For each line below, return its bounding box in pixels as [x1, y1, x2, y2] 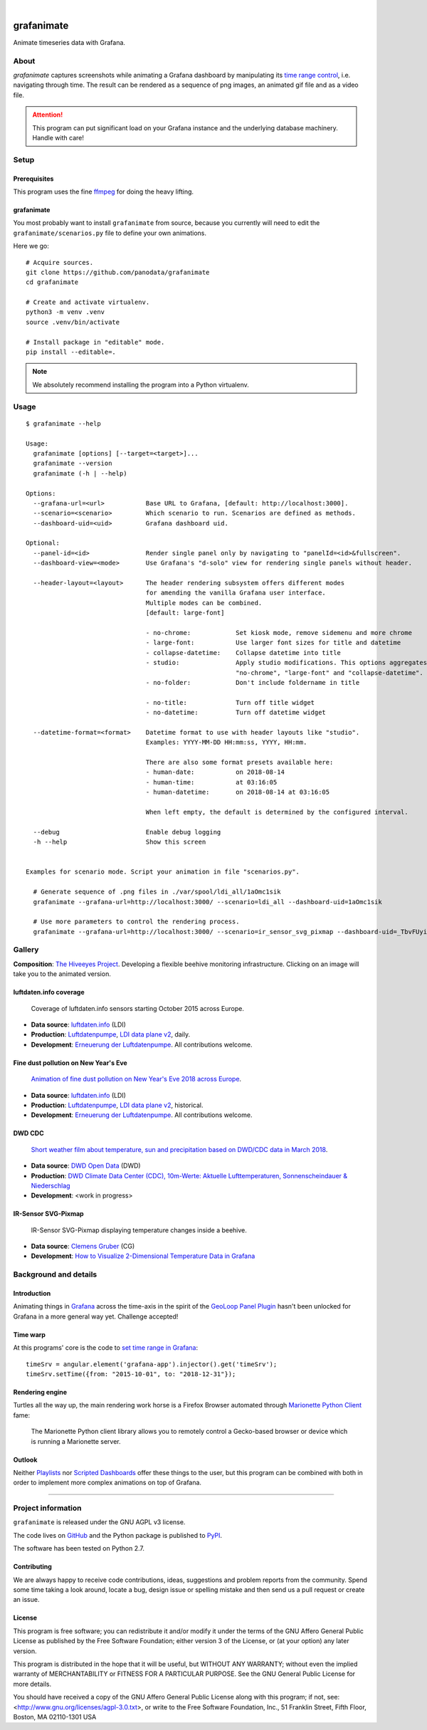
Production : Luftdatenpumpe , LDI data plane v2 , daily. [31, 1030, 191, 1039]
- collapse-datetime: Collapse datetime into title [145, 649, 342, 656]
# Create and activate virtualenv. [26, 298, 150, 306]
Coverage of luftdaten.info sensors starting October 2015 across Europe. [31, 1004, 245, 1012]
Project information [13, 1503, 82, 1513]
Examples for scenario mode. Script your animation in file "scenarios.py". [26, 868, 300, 876]
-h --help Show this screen [33, 838, 206, 846]
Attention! [32, 110, 63, 119]
